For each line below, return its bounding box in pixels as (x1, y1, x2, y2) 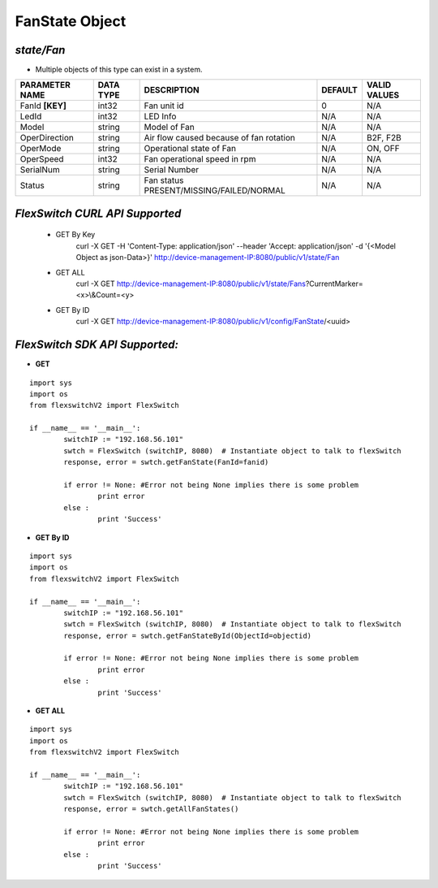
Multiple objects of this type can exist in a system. (35, 65, 203, 75)
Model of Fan (144, 122, 195, 133)
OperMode (19, 143, 62, 154)
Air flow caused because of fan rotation (144, 132, 295, 144)
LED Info (144, 110, 177, 122)
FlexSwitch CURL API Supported (15, 206, 182, 220)
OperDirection (19, 132, 75, 144)
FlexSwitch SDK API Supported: (15, 338, 178, 352)
